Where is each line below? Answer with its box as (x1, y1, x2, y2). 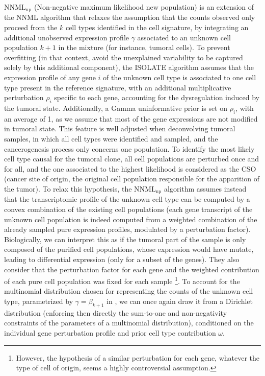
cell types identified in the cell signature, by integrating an (65, 22, 249, 33)
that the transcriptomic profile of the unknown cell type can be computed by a (4, 194, 250, 204)
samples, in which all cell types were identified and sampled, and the (4, 133, 218, 144)
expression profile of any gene (4, 72, 96, 83)
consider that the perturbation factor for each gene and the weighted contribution (4, 264, 259, 274)
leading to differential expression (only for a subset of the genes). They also (4, 253, 240, 264)
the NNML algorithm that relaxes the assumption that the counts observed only (4, 12, 255, 22)
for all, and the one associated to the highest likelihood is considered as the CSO (4, 163, 256, 174)
